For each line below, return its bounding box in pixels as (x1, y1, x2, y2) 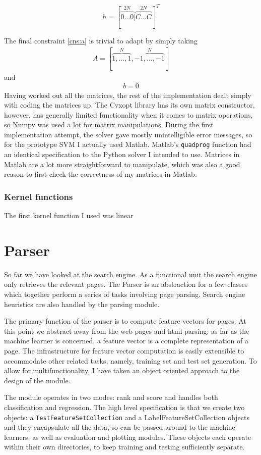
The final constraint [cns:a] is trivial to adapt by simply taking (4, 35, 198, 46)
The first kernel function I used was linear (4, 210, 134, 221)
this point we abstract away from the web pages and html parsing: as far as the (4, 325, 249, 336)
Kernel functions (4, 190, 73, 203)
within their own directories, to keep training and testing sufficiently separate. (4, 441, 245, 452)
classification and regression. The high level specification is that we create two (4, 401, 245, 412)
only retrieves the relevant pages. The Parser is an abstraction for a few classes (4, 279, 248, 289)
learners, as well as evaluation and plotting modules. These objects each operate (4, 431, 251, 442)
